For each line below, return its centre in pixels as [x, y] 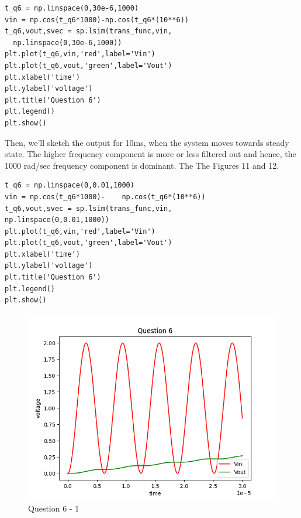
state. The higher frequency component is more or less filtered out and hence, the [150, 154]
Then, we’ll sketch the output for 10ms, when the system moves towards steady [147, 142]
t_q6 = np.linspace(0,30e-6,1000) [72, 8]
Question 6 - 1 [54, 508]
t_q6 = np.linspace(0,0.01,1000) [70, 185]
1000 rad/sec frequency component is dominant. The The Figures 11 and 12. [142, 165]
